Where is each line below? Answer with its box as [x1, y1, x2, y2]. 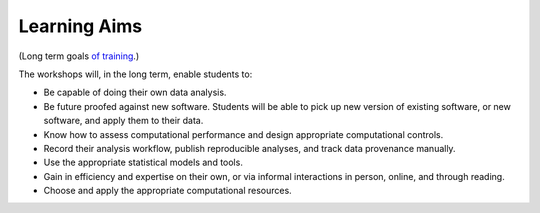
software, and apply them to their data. [43, 115, 204, 127]
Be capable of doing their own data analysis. [43, 86, 227, 99]
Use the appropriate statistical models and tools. [43, 156, 244, 169]
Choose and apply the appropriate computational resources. [43, 185, 292, 197]
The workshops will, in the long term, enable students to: [18, 68, 253, 80]
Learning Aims [18, 15, 143, 37]
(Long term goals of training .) [18, 50, 140, 62]
